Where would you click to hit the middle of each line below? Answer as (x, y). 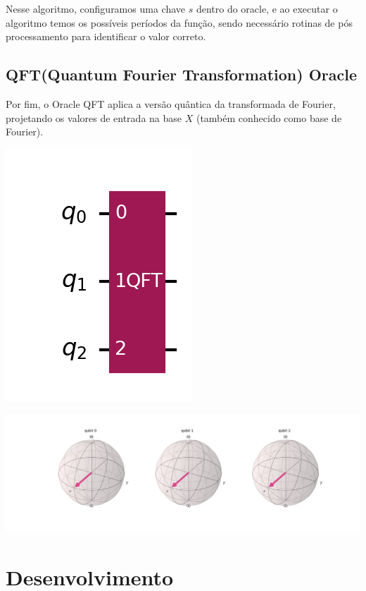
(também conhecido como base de (269, 117)
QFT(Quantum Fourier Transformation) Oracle (181, 74)
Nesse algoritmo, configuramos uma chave (95, 8)
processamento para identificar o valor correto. (106, 36)
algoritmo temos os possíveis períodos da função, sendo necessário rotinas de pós (179, 22)
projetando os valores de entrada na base (94, 117)
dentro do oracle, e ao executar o (267, 8)
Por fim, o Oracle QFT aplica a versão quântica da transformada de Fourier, (171, 103)
